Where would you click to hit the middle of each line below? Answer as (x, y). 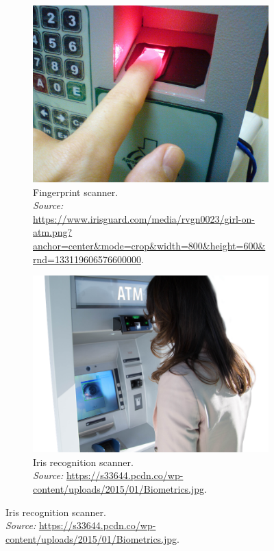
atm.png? (53, 232)
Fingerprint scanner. (76, 192)
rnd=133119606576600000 (87, 259)
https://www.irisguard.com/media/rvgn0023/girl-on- (144, 218)
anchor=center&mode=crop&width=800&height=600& (149, 245)
